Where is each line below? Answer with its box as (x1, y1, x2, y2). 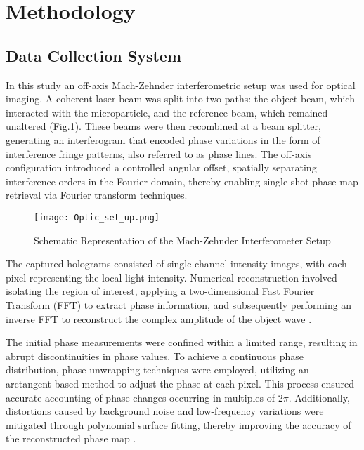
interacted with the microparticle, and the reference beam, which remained (6, 105, 328, 119)
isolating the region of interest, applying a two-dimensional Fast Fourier (6, 284, 315, 298)
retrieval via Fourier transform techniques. (6, 187, 188, 202)
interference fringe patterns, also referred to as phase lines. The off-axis (6, 146, 312, 161)
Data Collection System (6, 44, 182, 66)
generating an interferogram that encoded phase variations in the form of (6, 132, 320, 147)
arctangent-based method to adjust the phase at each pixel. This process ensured (6, 376, 355, 390)
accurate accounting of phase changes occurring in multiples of (6, 390, 275, 404)
